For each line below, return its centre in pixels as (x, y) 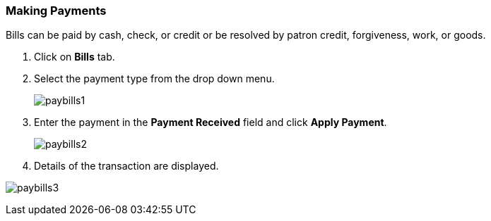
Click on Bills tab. (75, 57)
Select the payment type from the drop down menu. (154, 79)
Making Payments (56, 11)
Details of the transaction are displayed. (126, 166)
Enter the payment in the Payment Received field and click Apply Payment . (211, 122)
